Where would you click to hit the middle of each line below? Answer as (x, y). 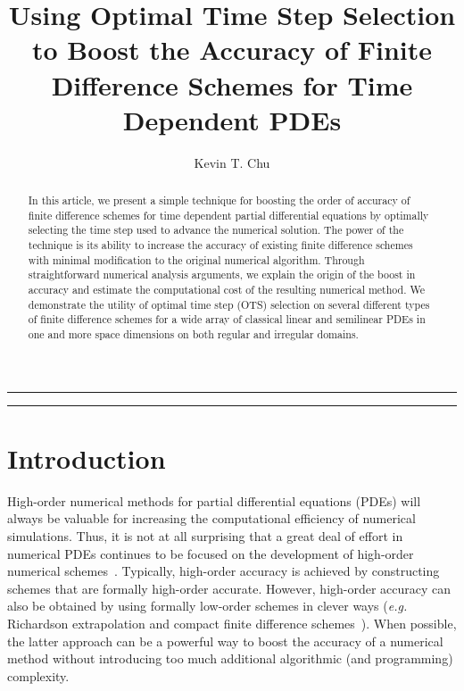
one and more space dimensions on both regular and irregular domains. (193, 333)
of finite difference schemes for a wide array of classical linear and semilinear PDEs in (227, 319)
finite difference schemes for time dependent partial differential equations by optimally (228, 215)
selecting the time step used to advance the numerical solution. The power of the (216, 230)
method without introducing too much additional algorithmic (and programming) (230, 658)
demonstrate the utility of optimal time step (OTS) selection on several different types (229, 304)
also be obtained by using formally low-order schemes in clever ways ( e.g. (207, 606)
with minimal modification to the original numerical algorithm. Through (196, 259)
